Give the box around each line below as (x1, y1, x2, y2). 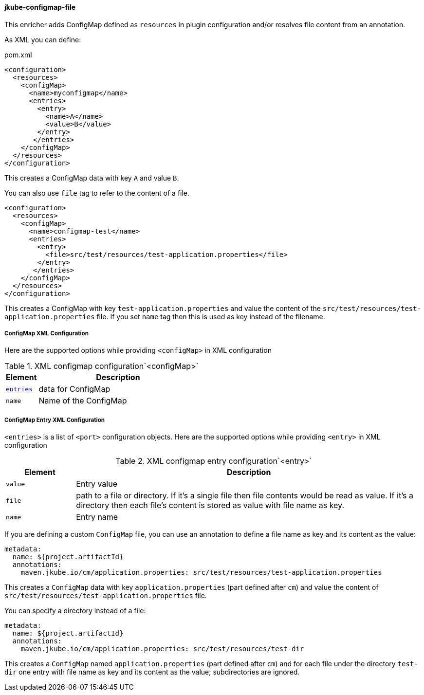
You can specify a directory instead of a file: (4, 606, 146, 615)
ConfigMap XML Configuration (4, 330, 89, 337)
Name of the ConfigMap (38, 396, 127, 406)
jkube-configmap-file (4, 3, 76, 11)
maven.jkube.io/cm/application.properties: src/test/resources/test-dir (20, 645, 304, 653)
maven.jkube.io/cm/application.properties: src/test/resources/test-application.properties (20, 568, 382, 577)
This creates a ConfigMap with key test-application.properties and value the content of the (4, 304, 321, 312)
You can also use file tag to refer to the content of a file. (4, 188, 190, 197)
